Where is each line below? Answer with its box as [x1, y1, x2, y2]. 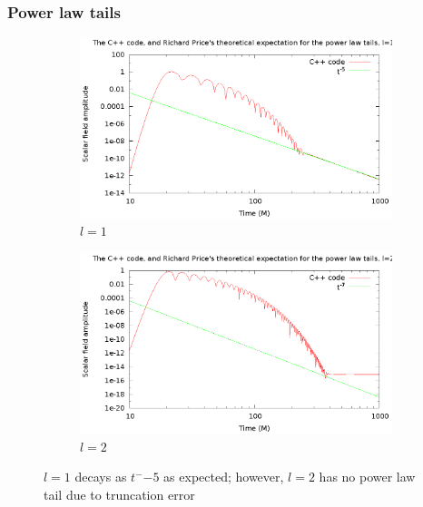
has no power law [319, 467, 416, 486]
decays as [74, 467, 127, 486]
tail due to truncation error [44, 484, 195, 503]
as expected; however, [163, 467, 284, 486]
